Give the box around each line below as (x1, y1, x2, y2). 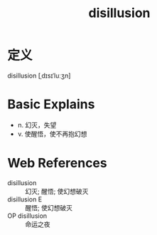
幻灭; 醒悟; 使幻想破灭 (25, 187, 89, 195)
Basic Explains (7, 96, 95, 113)
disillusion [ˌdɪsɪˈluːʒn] (7, 71, 71, 80)
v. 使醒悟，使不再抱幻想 (17, 130, 87, 138)
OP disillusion (7, 211, 48, 220)
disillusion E (7, 194, 43, 204)
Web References (7, 155, 108, 172)
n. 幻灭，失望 (17, 120, 57, 129)
